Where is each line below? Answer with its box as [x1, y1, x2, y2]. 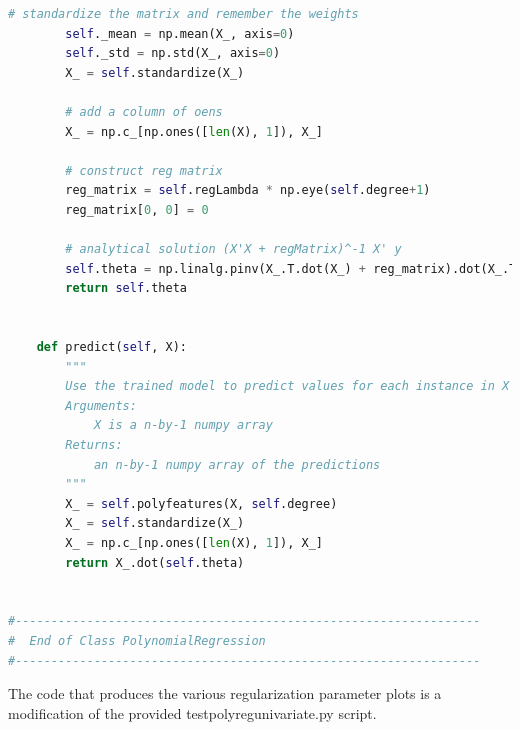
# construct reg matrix [65, 163, 223, 178]
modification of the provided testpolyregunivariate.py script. [8, 702, 377, 723]
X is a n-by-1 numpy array [93, 418, 273, 433]
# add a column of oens [65, 104, 223, 119]
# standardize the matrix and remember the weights [8, 7, 359, 21]
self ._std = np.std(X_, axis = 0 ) [65, 46, 281, 61]
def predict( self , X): [36, 340, 187, 355]
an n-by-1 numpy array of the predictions [93, 457, 381, 472]
